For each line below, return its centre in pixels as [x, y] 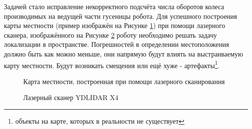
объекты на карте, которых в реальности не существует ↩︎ [100, 121]
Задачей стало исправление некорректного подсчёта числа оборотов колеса [114, 6]
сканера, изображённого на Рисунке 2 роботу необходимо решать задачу [110, 35]
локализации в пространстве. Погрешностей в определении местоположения [117, 44]
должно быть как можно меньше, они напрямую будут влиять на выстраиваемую [124, 53]
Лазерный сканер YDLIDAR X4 [71, 97]
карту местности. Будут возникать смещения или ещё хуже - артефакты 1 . [112, 64]
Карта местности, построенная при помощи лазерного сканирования [124, 81]
